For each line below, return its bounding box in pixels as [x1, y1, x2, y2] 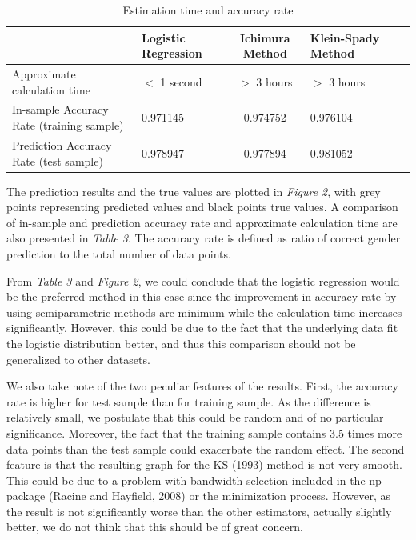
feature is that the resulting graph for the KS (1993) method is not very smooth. [6, 456, 402, 473]
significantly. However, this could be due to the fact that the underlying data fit [6, 319, 398, 336]
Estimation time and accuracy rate [122, 2, 294, 18]
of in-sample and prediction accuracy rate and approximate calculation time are [6, 214, 398, 230]
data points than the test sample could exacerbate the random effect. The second [6, 440, 405, 457]
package [6, 487, 46, 504]
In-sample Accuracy [12, 101, 109, 118]
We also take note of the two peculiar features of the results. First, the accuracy [6, 378, 398, 394]
